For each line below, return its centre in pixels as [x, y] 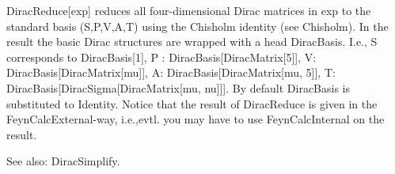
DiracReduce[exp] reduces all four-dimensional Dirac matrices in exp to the [189, 10]
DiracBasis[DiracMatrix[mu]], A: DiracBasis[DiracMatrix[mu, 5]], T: [171, 72]
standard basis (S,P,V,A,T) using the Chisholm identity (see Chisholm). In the [197, 26]
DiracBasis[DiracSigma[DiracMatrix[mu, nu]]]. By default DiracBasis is [179, 87]
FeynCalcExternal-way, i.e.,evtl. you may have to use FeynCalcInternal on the [196, 119]
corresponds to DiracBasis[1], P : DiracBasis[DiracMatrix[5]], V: [161, 57]
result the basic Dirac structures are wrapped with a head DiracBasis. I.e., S [192, 42]
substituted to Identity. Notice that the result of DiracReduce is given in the [192, 103]
